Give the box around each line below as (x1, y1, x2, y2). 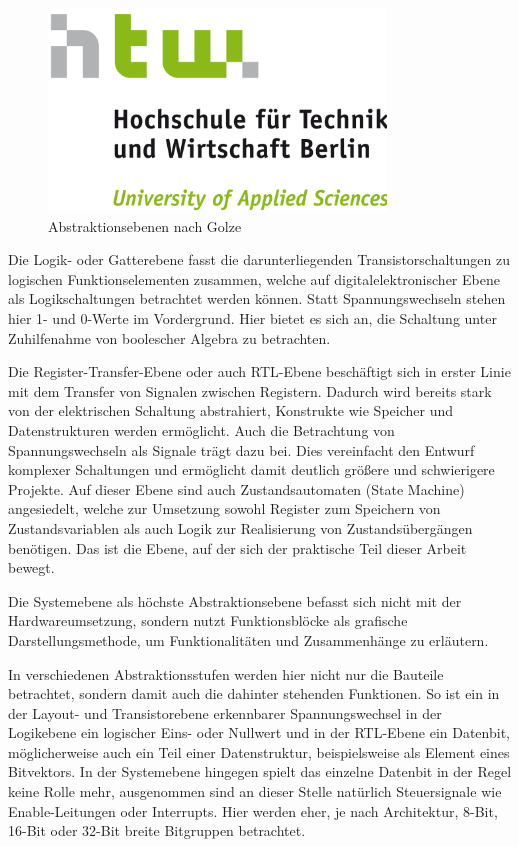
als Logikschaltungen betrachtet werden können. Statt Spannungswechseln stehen (8, 288, 506, 309)
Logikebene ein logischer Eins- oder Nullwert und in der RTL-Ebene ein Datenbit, (8, 722, 510, 743)
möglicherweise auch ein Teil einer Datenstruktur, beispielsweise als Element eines (8, 741, 510, 762)
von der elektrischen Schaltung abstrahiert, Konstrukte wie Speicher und (8, 400, 454, 421)
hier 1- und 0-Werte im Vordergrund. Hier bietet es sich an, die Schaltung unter (8, 308, 497, 328)
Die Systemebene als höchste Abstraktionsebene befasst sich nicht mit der (8, 590, 462, 611)
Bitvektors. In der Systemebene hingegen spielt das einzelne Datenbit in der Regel (8, 761, 512, 782)
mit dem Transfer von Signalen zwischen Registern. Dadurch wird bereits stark (8, 380, 492, 401)
